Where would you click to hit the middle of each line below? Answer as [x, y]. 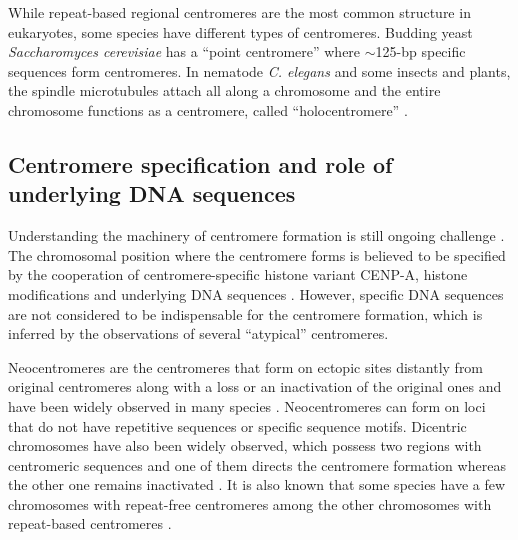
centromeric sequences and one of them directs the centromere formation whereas [257, 464]
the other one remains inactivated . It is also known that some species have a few [257, 484]
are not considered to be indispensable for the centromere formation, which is [245, 313]
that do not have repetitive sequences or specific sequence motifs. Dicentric [237, 425]
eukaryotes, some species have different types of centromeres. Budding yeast [240, 31]
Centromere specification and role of [200, 163]
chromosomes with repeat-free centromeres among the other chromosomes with [250, 503]
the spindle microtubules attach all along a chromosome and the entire [224, 90]
